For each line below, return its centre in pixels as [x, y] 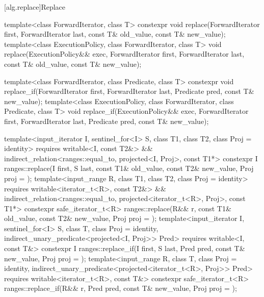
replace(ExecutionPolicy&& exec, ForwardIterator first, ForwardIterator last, [124, 54]
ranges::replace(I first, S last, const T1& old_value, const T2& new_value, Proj [129, 168]
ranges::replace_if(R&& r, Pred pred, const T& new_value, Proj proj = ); [121, 288]
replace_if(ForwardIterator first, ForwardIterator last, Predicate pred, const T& [129, 91]
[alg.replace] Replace [35, 7]
